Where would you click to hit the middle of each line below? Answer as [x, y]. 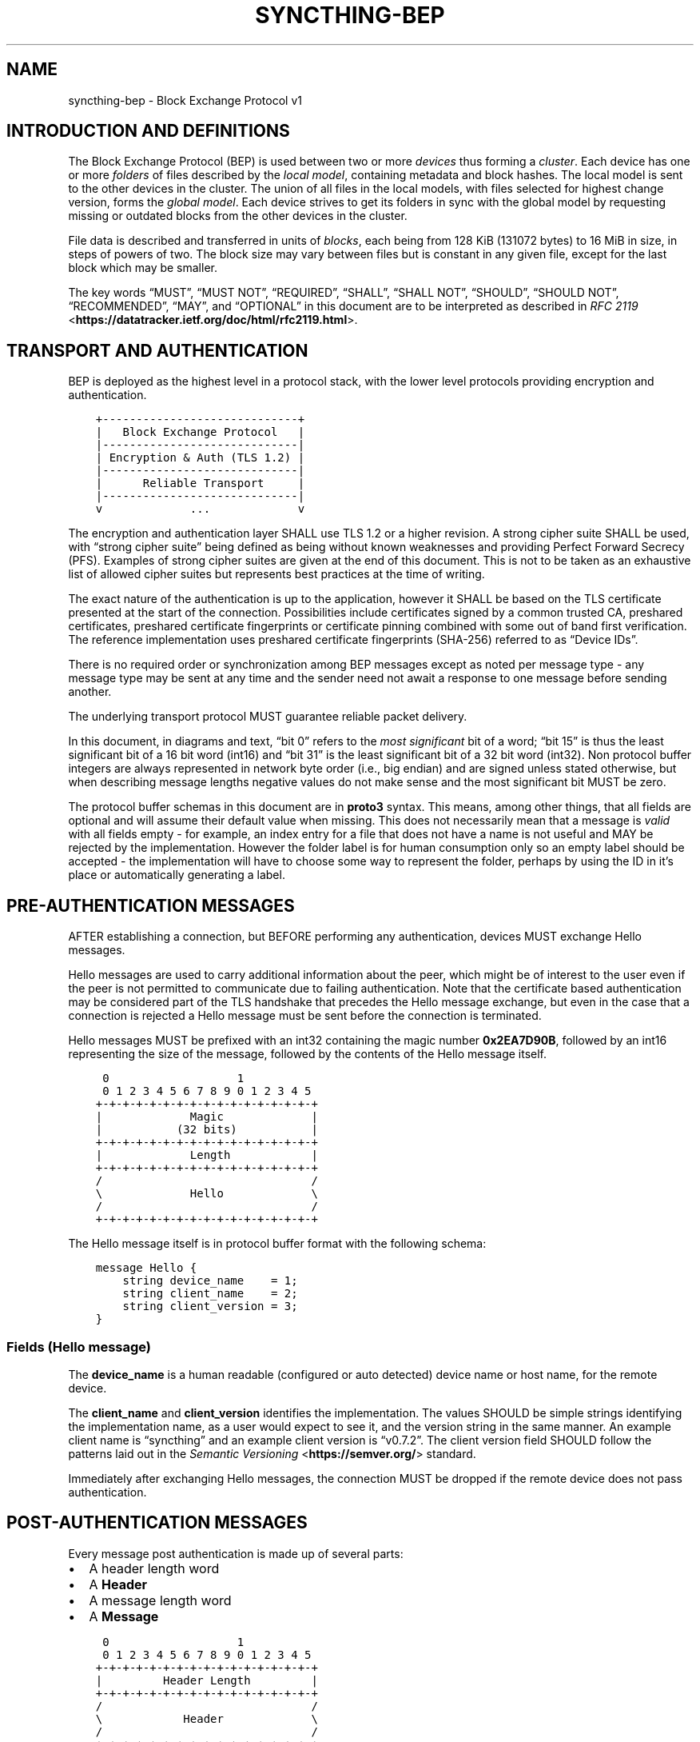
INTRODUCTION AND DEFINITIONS [148, 131]
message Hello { [146, 1268]
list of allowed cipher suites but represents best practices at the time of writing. [276, 574]
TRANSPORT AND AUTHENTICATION [157, 350]
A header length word [154, 1568]
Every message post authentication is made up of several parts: [236, 1553]
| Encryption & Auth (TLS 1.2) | [200, 458]
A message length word [160, 1600]
